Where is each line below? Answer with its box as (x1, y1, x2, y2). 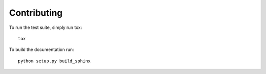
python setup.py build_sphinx (18, 58, 91, 64)
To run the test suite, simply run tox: (9, 25, 82, 30)
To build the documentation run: (9, 47, 74, 52)
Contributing (9, 7, 63, 18)
